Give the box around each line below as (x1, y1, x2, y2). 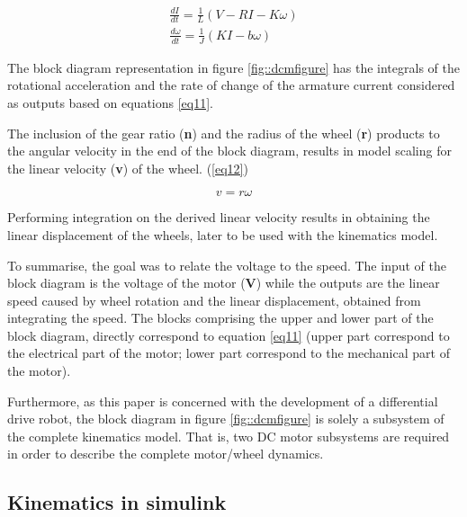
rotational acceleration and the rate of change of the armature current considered (7, 76, 455, 94)
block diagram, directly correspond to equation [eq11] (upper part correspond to (7, 325, 450, 344)
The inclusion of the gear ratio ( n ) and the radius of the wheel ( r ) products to (7, 123, 440, 142)
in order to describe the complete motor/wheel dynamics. (7, 444, 324, 463)
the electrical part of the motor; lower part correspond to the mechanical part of (7, 343, 450, 362)
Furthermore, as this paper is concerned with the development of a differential (7, 391, 438, 410)
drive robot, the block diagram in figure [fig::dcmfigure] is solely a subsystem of (7, 409, 445, 428)
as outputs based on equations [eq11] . (7, 93, 214, 111)
